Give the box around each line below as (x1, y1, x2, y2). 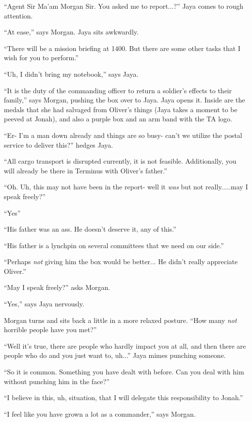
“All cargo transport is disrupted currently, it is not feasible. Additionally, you (4, 156, 236, 166)
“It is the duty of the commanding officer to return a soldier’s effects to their (4, 85, 232, 95)
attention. (4, 10, 33, 20)
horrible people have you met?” (4, 324, 97, 335)
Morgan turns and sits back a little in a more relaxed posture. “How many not (4, 315, 237, 325)
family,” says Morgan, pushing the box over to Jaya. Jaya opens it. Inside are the (4, 95, 245, 105)
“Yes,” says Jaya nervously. (4, 299, 84, 309)
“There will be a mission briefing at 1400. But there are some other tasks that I (4, 43, 240, 53)
